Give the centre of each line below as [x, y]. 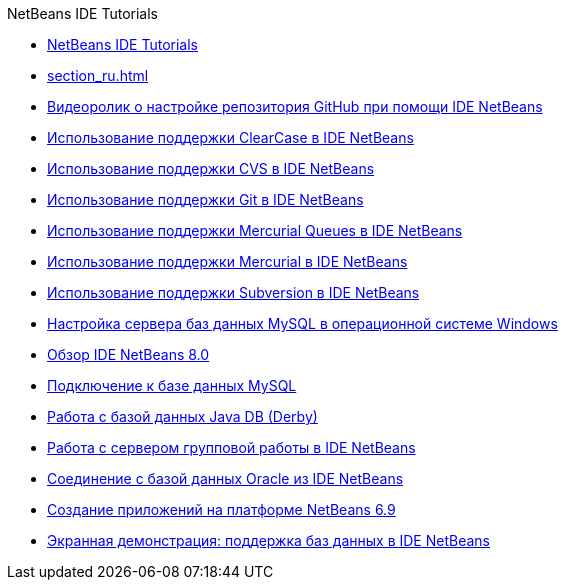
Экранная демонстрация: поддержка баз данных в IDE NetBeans [268, 540]
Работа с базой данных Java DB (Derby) [182, 416]
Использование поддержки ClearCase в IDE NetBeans [230, 137]
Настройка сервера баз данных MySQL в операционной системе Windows [302, 323]
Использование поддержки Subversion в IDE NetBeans [233, 292]
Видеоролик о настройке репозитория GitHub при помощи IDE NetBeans [295, 106]
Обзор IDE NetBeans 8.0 [128, 354]
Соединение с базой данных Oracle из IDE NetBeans [225, 478]
